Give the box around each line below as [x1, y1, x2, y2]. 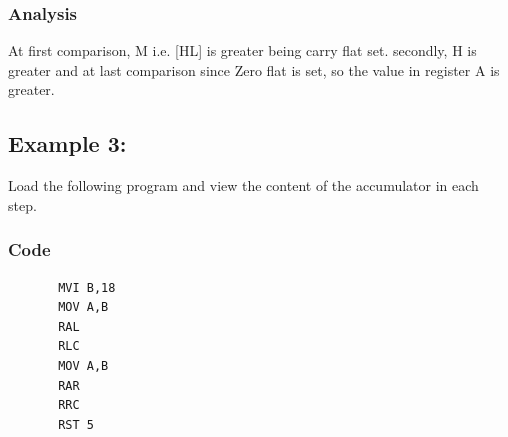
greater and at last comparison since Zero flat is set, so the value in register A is [8, 59, 500, 80]
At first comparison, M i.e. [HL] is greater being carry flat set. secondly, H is [8, 40, 477, 61]
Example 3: [8, 128, 127, 159]
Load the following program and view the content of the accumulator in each [8, 175, 479, 196]
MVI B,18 [58, 280, 116, 295]
